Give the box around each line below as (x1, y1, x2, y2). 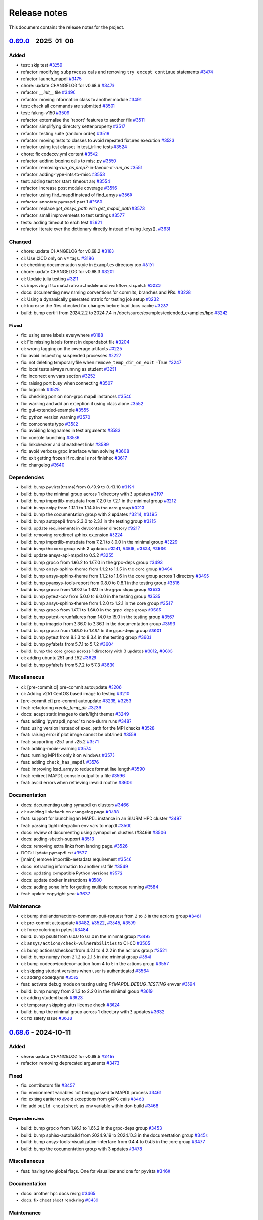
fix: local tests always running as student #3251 (21, 366, 116, 372)
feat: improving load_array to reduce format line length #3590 (21, 766, 145, 772)
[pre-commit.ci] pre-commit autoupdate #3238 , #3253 (21, 698, 131, 704)
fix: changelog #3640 (21, 462, 65, 468)
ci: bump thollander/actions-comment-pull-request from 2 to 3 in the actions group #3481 (21, 913, 202, 919)
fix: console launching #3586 (21, 434, 80, 440)
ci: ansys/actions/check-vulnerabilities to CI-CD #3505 (21, 940, 150, 946)
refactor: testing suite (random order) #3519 (21, 130, 110, 136)
